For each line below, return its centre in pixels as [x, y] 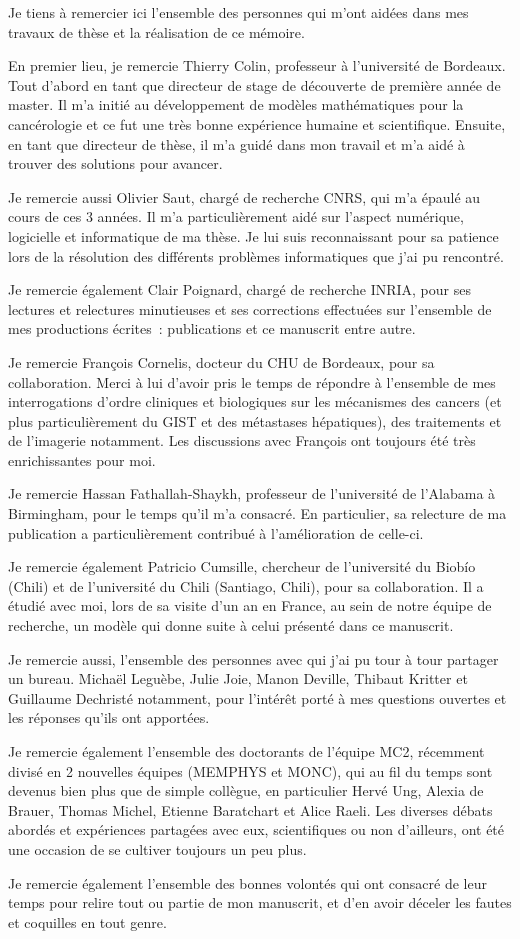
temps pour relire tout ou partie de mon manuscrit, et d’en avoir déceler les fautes [260, 902]
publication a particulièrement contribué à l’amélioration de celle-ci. [216, 532]
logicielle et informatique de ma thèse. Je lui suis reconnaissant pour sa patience [253, 235]
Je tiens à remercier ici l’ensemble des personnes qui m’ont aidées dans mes [238, 12]
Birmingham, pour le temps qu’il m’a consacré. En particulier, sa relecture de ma [257, 513]
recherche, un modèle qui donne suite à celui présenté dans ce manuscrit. [231, 625]
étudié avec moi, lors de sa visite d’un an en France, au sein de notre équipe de [250, 605]
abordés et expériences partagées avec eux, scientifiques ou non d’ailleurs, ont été [256, 829]
